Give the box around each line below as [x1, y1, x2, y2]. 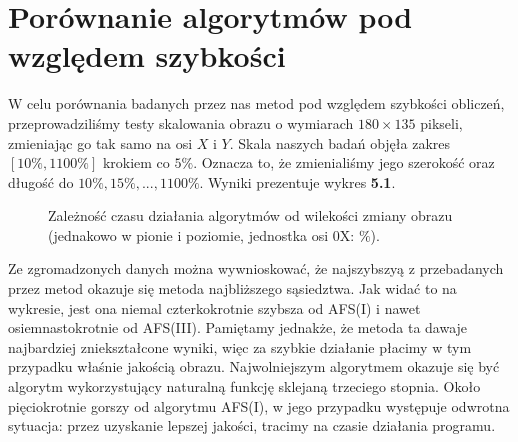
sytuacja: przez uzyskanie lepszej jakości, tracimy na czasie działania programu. [8, 415, 496, 436]
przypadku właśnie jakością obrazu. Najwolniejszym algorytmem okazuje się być [8, 356, 500, 377]
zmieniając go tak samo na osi [8, 132, 193, 153]
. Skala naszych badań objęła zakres [229, 132, 451, 153]
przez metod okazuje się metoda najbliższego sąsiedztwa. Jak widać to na [8, 278, 457, 299]
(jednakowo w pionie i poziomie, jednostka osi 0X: [48, 224, 355, 245]
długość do [8, 171, 74, 192]
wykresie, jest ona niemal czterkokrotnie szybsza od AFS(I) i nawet [8, 297, 421, 318]
